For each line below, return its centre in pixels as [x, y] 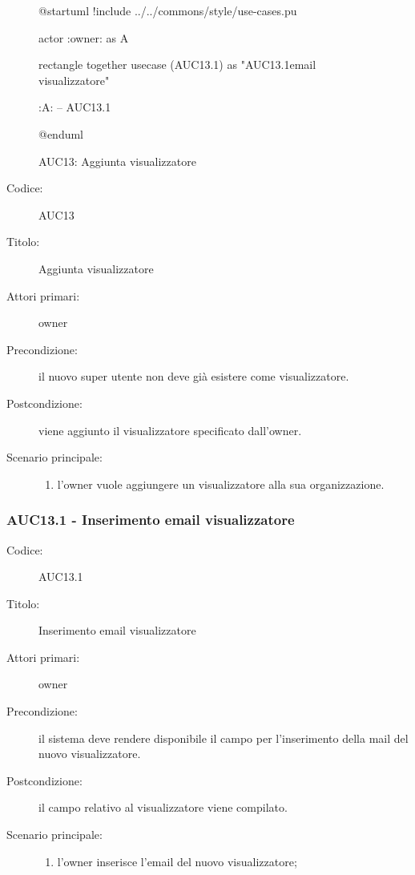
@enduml [61, 133]
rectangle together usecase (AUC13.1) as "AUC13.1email [177, 65]
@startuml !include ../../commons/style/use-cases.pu [168, 10]
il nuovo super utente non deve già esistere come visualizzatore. [194, 376]
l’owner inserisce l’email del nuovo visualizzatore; [177, 861]
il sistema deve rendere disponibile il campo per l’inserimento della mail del [224, 738]
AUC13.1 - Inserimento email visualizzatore [151, 520]
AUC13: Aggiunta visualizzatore [117, 161]
